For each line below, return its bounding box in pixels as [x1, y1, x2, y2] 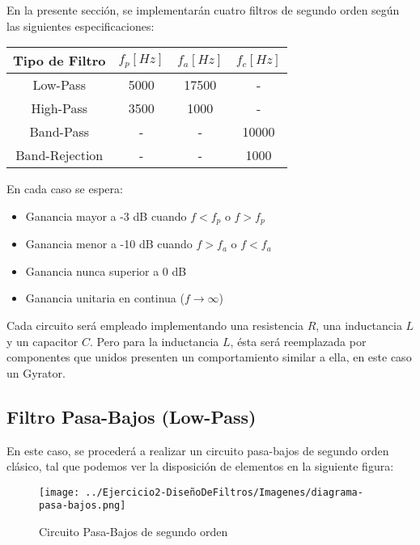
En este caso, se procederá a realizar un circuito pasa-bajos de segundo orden [6, 441, 389, 458]
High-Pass [31, 99, 88, 118]
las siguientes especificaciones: [6, 17, 155, 34]
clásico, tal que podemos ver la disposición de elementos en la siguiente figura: [6, 458, 394, 475]
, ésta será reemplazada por [230, 332, 367, 349]
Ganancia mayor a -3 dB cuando [25, 207, 187, 224]
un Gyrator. [6, 364, 66, 381]
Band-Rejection [15, 146, 104, 165]
